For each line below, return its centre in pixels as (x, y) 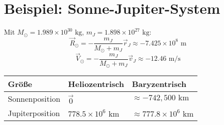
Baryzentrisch (159, 84)
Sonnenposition (34, 99)
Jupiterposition (34, 113)
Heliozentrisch (96, 84)
